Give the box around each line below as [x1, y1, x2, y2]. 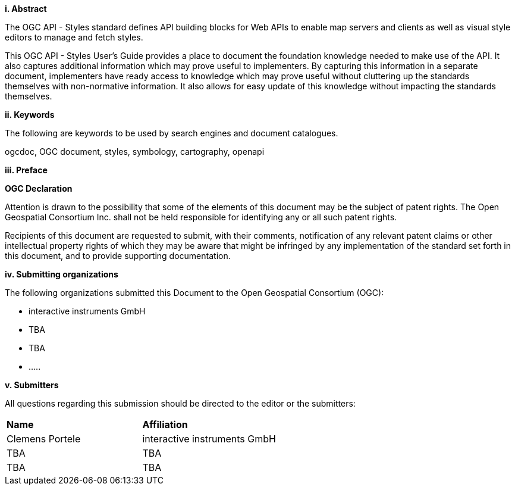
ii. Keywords [5, 110, 55, 120]
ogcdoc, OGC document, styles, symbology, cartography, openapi [5, 146, 265, 157]
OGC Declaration [5, 183, 73, 193]
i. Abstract [5, 4, 47, 14]
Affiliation [142, 419, 188, 430]
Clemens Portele [7, 433, 81, 445]
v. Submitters [5, 380, 59, 390]
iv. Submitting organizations [5, 269, 118, 279]
